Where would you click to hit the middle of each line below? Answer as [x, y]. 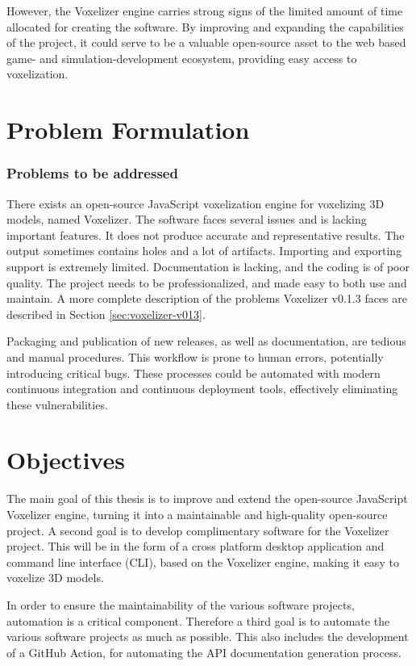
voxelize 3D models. [55, 578]
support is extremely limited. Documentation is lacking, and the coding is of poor [208, 266]
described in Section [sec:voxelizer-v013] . [106, 314]
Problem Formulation [128, 130]
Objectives [66, 460]
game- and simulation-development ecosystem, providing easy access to [182, 58]
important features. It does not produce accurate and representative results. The [206, 235]
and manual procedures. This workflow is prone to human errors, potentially [195, 356]
